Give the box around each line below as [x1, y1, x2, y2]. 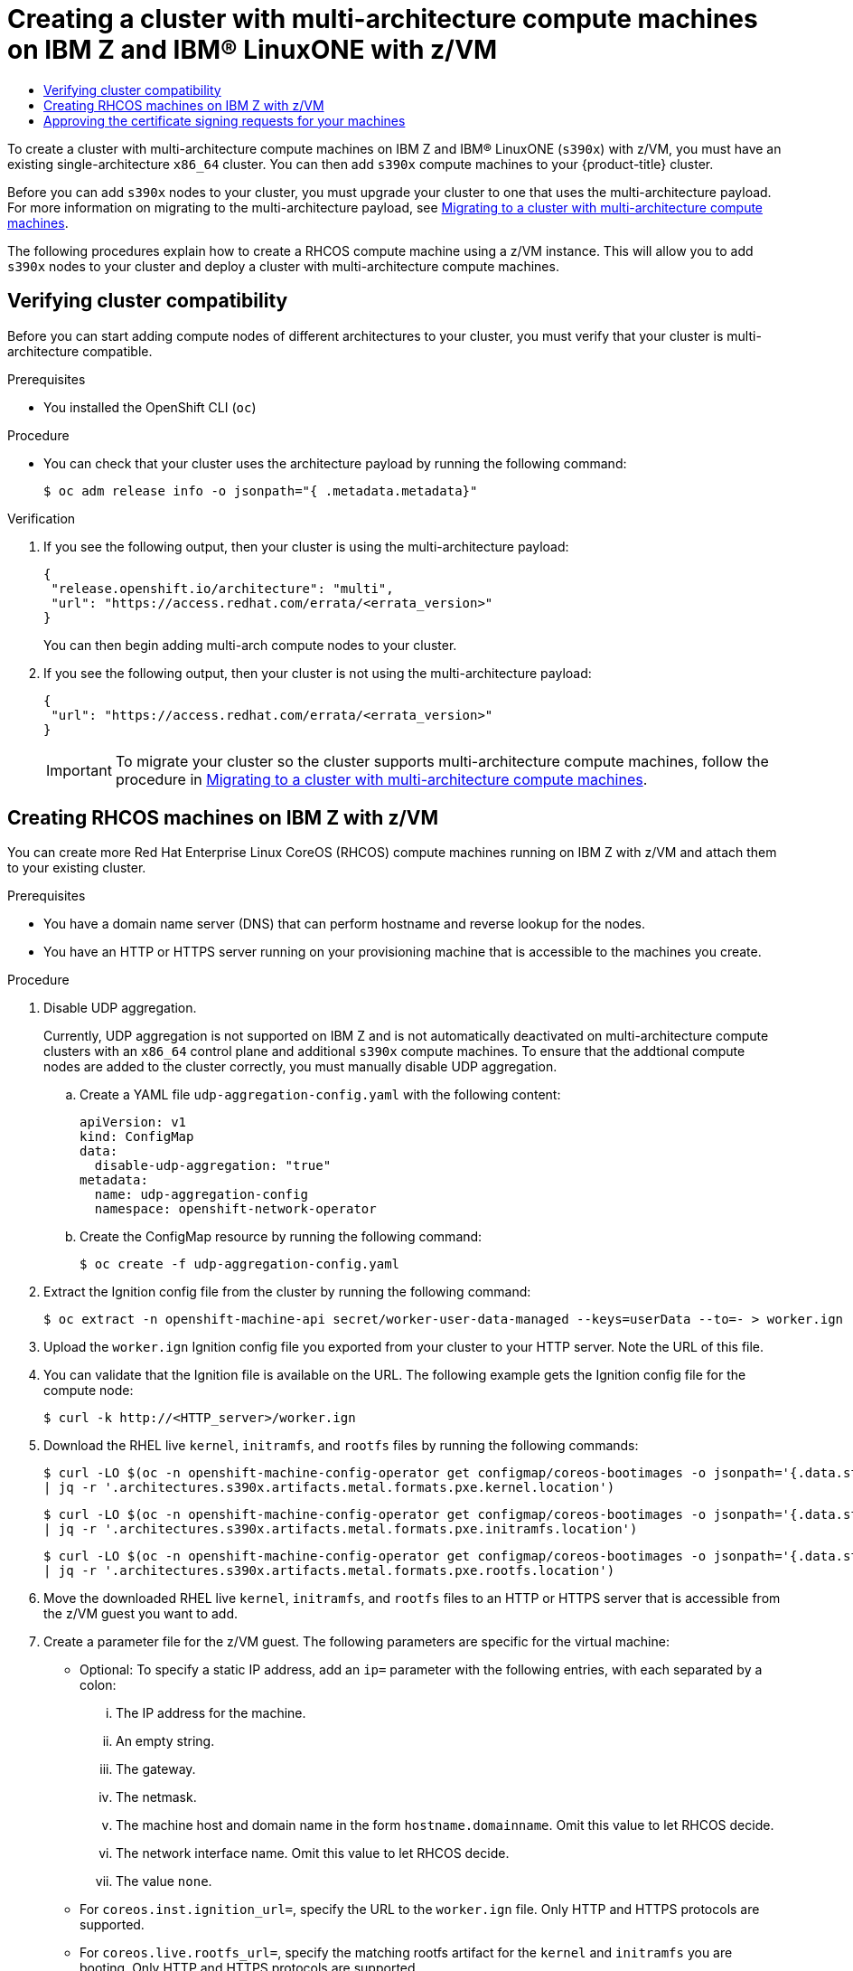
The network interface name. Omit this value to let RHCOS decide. [116, 1845, 510, 1862]
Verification [7, 510, 76, 526]
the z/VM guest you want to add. [43, 1606, 239, 1622]
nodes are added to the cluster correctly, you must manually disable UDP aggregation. [43, 1059, 558, 1075]
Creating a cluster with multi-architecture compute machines [7, 4, 758, 34]
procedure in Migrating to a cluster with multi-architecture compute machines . [115, 769, 648, 788]
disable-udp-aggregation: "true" [94, 1158, 332, 1174]
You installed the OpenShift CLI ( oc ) [43, 399, 257, 415]
